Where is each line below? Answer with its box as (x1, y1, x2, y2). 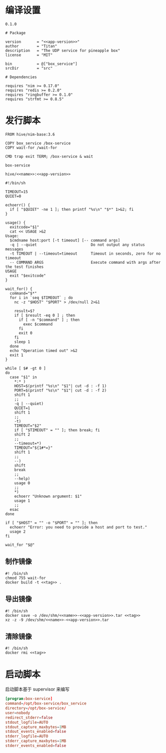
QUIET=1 (14, 406, 30, 411)
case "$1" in (10, 374, 37, 380)
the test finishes (5, 264, 44, 269)
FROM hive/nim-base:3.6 (5, 132, 55, 137)
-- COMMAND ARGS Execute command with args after (10, 260, 161, 265)
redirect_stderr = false (5, 715, 53, 720)
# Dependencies (5, 74, 37, 80)
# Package (5, 30, 26, 35)
